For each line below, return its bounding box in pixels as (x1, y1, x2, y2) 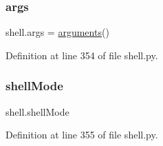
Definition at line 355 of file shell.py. (6, 127, 158, 142)
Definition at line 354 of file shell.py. (6, 48, 158, 62)
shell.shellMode (6, 104, 69, 118)
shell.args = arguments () (6, 25, 109, 39)
